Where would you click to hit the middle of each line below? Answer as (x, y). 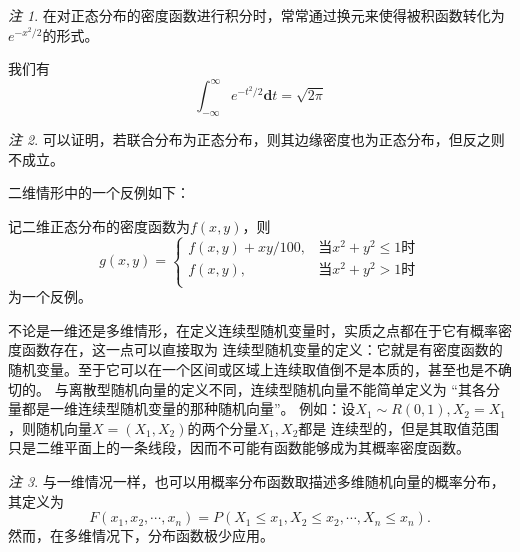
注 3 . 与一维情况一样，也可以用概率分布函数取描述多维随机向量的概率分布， (256, 480)
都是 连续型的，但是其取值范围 (398, 427)
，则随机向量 (50, 427)
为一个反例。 (50, 296)
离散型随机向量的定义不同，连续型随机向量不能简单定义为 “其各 (277, 388)
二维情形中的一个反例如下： (99, 192)
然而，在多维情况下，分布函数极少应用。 (141, 535)
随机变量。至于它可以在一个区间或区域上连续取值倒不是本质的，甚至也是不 (253, 368)
